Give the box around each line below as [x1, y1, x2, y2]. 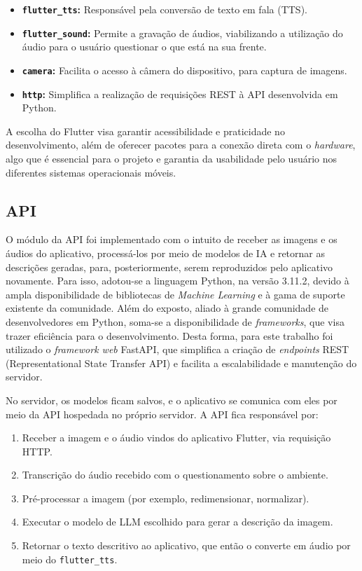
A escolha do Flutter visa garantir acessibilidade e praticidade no [6, 123, 285, 138]
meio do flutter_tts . [22, 551, 118, 566]
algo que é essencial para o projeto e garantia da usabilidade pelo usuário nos [6, 151, 337, 165]
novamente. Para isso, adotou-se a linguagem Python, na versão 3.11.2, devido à [6, 273, 349, 288]
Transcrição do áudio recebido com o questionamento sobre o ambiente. [22, 467, 328, 482]
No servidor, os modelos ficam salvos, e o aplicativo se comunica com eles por [6, 392, 337, 407]
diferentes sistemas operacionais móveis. [6, 165, 176, 179]
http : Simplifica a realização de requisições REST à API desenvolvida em [22, 86, 338, 101]
